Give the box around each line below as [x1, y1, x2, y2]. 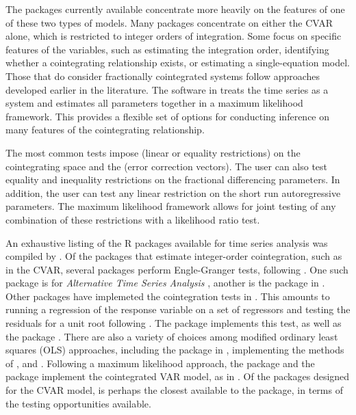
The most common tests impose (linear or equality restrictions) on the [5, 145, 301, 159]
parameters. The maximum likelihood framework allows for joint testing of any [5, 199, 336, 213]
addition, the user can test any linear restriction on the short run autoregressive [5, 185, 341, 200]
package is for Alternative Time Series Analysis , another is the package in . [5, 276, 325, 290]
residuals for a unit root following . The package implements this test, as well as [5, 316, 342, 330]
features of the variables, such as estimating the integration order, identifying [5, 42, 329, 56]
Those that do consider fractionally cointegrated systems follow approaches [5, 68, 320, 83]
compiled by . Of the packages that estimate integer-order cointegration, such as [5, 249, 342, 263]
